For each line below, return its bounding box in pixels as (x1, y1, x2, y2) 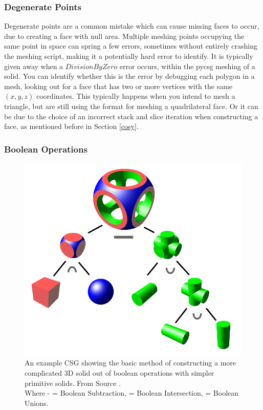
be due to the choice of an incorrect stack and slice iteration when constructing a (4, 111, 258, 121)
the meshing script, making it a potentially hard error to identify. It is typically (4, 51, 253, 61)
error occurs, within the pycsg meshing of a (119, 60, 255, 71)
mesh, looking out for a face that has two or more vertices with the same (4, 80, 233, 91)
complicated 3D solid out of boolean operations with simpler (25, 367, 214, 378)
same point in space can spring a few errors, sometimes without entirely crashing (4, 40, 258, 51)
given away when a (4, 60, 63, 71)
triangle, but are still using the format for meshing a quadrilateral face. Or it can (4, 100, 258, 111)
